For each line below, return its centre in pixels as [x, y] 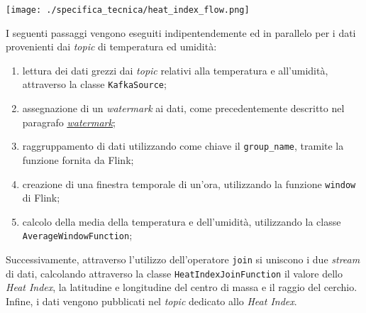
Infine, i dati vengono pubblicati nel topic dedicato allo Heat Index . [151, 301]
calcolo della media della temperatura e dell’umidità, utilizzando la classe [182, 221]
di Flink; [41, 198]
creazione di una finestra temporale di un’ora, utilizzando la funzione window [189, 183]
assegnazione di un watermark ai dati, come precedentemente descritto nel [183, 108]
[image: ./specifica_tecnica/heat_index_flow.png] [128, 10]
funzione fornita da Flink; [78, 159]
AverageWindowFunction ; [77, 235]
